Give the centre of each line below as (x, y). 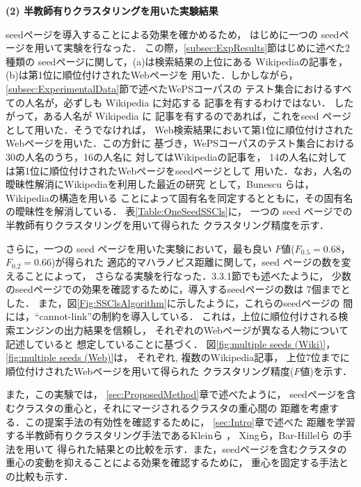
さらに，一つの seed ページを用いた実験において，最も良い (139, 248)
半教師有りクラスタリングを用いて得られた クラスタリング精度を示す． (168, 224)
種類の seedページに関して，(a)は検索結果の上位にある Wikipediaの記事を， (177, 61)
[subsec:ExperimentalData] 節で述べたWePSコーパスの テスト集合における (169, 88)
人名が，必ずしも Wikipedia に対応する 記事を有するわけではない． (178, 102)
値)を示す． (326, 370)
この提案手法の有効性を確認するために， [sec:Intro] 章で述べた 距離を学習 (190, 421)
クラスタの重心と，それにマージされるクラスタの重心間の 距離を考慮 (172, 408)
